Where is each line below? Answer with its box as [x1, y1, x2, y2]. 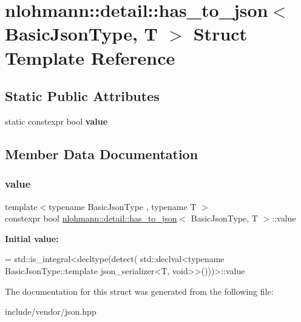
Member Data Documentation [5, 144, 198, 163]
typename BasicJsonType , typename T [49, 200, 197, 212]
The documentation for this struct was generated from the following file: [5, 284, 274, 297]
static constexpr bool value [5, 114, 108, 127]
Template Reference [5, 45, 175, 70]
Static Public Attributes [5, 87, 160, 105]
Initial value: [5, 232, 59, 245]
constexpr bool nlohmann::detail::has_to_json [5, 212, 177, 225]
